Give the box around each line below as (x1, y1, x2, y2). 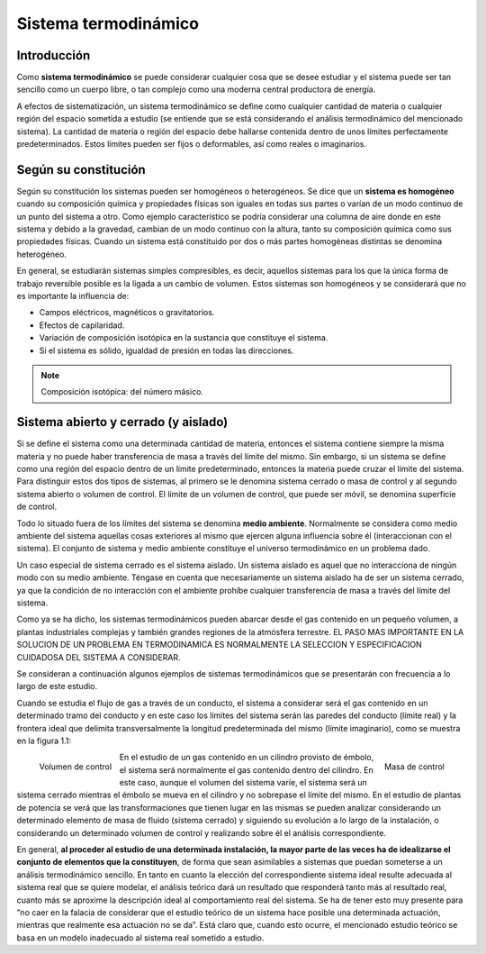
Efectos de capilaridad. (39, 320, 125, 331)
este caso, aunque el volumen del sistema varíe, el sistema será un (119, 777, 368, 788)
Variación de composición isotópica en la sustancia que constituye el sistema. (39, 332, 328, 343)
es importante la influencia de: (16, 291, 130, 302)
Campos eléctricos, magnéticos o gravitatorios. (39, 307, 215, 318)
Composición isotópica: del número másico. (40, 386, 204, 397)
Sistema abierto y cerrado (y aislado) (16, 414, 229, 430)
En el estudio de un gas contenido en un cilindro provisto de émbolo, (119, 752, 374, 763)
